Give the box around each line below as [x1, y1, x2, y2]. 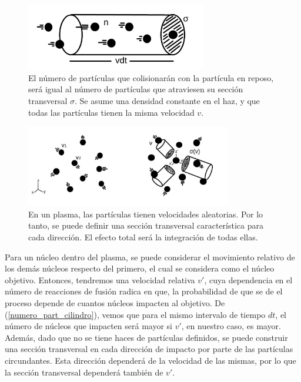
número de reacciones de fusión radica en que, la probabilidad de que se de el [5, 285, 283, 297]
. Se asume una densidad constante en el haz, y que [75, 94, 260, 106]
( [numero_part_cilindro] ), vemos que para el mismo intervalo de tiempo [5, 308, 266, 320]
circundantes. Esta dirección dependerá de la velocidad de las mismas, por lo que [5, 354, 296, 366]
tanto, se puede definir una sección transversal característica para [28, 219, 263, 232]
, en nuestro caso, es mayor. [181, 320, 281, 332]
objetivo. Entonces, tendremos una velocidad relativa [5, 273, 195, 286]
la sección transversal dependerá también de [5, 366, 163, 378]
